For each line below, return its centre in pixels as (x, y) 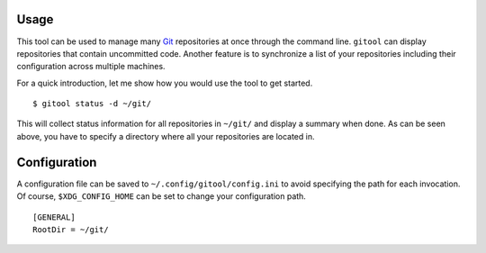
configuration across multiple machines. (91, 67)
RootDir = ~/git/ (71, 229)
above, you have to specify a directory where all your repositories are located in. (166, 136)
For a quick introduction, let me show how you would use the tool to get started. (165, 83)
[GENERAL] (54, 217)
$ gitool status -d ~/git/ (92, 104)
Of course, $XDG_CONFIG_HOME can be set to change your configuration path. (161, 196)
